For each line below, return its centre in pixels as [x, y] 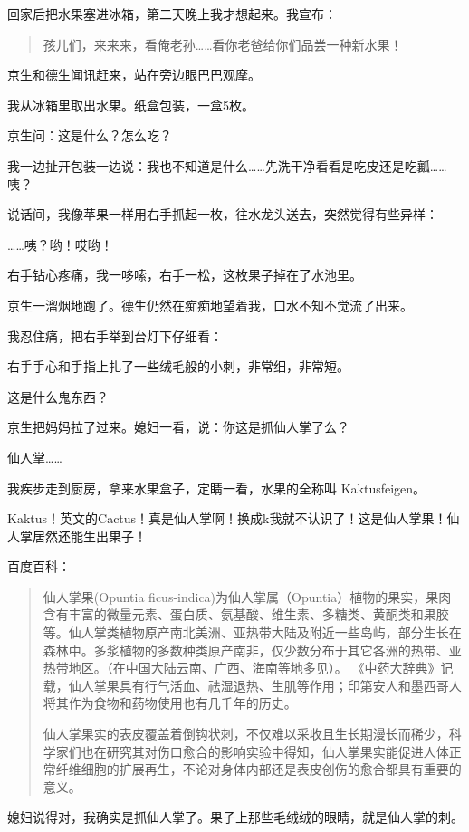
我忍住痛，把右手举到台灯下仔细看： [115, 335]
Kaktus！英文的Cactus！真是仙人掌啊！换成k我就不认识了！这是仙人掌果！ [227, 518]
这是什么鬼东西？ [58, 396]
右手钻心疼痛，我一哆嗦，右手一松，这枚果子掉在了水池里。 [185, 275]
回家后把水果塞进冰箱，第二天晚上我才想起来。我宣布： [172, 14]
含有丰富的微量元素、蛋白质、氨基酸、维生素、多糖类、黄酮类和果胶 [246, 614]
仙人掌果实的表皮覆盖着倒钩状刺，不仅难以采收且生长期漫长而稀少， [246, 734]
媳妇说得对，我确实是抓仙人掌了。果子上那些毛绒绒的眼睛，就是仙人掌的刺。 [235, 817]
